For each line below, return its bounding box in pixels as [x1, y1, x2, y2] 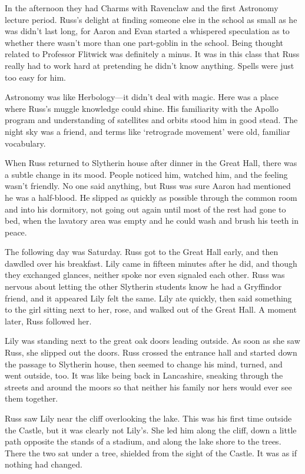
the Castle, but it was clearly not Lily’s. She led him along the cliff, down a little [5, 423, 297, 436]
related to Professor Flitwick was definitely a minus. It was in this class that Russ [5, 48, 300, 60]
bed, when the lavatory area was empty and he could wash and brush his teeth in [5, 214, 299, 227]
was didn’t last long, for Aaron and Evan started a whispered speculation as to [5, 25, 290, 37]
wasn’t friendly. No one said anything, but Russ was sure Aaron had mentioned [5, 180, 291, 192]
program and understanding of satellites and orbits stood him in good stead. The [5, 114, 298, 126]
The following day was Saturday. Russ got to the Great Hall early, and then [5, 246, 279, 258]
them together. [5, 392, 58, 405]
